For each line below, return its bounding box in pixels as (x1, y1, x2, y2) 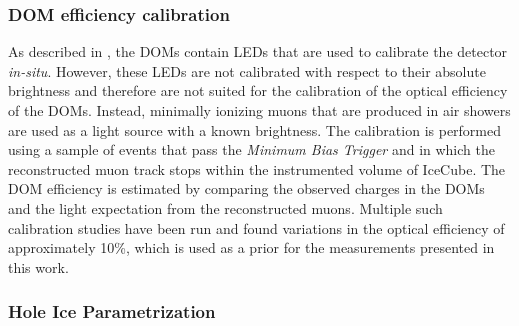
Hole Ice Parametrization (8, 299, 216, 324)
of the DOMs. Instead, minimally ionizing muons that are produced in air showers (8, 100, 511, 120)
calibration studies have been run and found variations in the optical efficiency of (8, 217, 505, 238)
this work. (8, 256, 69, 277)
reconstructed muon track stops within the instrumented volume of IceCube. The (8, 158, 506, 179)
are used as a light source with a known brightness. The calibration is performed (8, 119, 502, 140)
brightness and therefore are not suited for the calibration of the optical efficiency (8, 80, 508, 101)
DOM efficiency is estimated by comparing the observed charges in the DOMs (8, 178, 485, 199)
